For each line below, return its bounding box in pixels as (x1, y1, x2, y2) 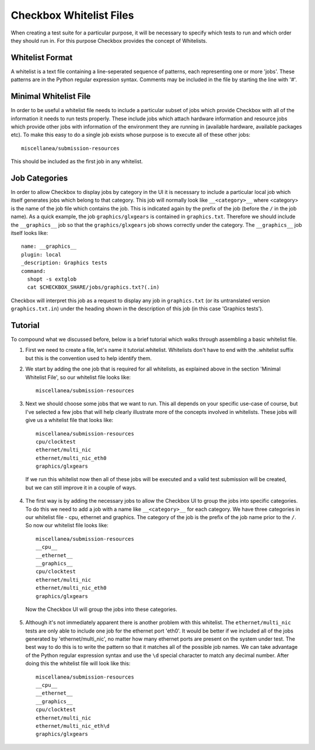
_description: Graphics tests (21, 260, 108, 266)
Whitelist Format (10, 53, 73, 63)
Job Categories (10, 173, 68, 183)
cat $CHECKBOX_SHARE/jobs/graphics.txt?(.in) (27, 284, 160, 291)
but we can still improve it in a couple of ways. (25, 484, 136, 491)
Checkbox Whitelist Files (10, 9, 134, 22)
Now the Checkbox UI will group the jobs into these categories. (25, 606, 177, 613)
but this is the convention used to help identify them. (25, 354, 152, 362)
